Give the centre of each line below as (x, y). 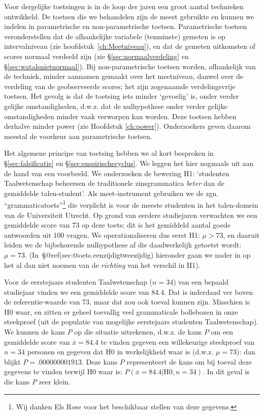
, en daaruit (241, 234)
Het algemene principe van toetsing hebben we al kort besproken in (109, 153)
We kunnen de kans (35, 332)
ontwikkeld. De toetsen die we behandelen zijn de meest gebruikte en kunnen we (129, 16)
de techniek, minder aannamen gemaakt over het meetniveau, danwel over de (124, 76)
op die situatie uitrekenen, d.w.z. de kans (138, 332)
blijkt (12, 361)
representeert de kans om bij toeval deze (189, 361)
